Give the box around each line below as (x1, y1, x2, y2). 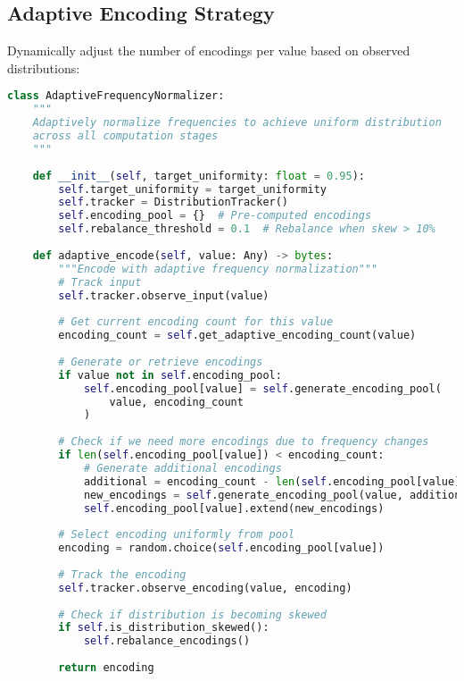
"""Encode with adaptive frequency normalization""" (58, 262, 378, 275)
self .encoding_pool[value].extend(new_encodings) (83, 501, 385, 515)
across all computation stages (32, 130, 219, 143)
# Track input (58, 275, 142, 289)
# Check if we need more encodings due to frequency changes (58, 435, 429, 449)
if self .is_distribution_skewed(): (58, 621, 269, 635)
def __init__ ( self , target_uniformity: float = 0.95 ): (32, 169, 366, 182)
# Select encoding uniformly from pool (58, 528, 295, 542)
